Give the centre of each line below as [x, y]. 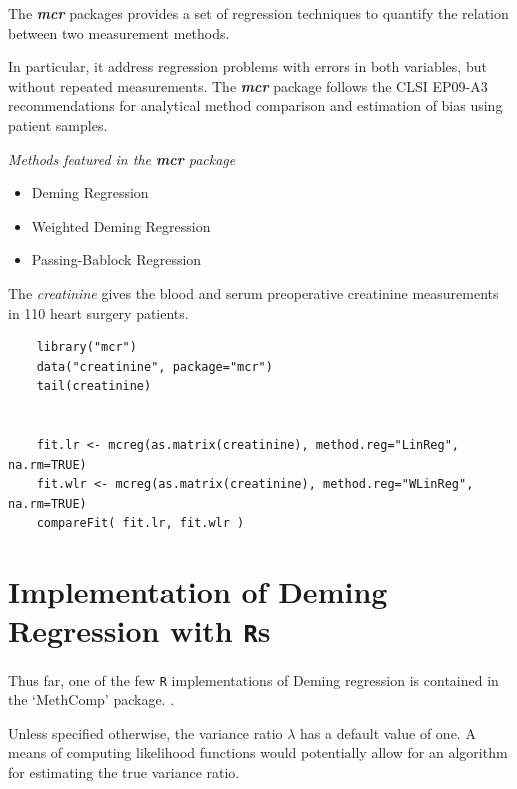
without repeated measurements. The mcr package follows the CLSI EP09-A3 [248, 85]
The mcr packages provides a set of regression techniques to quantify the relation [258, 13]
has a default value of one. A [388, 732]
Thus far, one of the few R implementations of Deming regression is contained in [253, 679]
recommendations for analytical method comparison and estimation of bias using [255, 105]
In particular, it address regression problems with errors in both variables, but [247, 66]
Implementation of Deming [198, 591]
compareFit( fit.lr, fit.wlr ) [140, 523]
